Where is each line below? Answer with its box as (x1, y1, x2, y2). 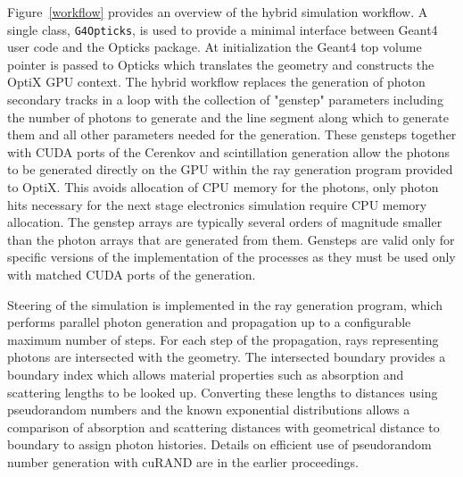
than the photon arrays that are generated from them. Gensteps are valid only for (7, 230, 455, 248)
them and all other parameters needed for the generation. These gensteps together (7, 125, 457, 144)
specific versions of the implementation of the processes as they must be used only (7, 247, 456, 266)
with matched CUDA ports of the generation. (7, 264, 256, 283)
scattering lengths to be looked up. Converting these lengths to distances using (7, 382, 438, 401)
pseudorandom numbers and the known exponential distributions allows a (7, 400, 410, 419)
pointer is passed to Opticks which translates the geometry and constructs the (7, 54, 434, 73)
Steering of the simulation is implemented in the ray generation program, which (7, 295, 443, 314)
